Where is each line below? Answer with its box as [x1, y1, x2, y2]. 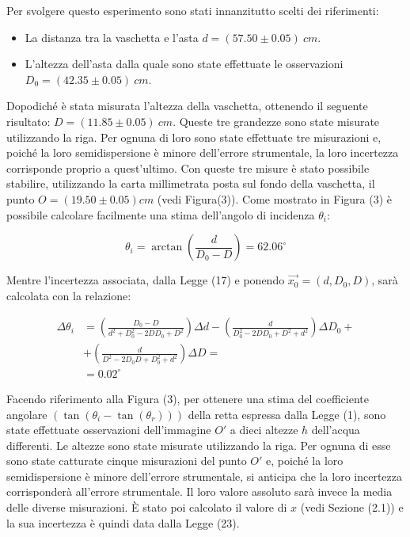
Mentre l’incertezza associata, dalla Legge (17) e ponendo [6, 272, 285, 288]
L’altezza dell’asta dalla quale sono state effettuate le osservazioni [25, 55, 344, 72]
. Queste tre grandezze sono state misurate [173, 112, 380, 129]
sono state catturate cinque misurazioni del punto [6, 452, 247, 469]
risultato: [6, 112, 51, 129]
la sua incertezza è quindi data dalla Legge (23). [6, 514, 240, 531]
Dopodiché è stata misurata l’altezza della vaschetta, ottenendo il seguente [6, 97, 368, 114]
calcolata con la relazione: [6, 287, 131, 303]
